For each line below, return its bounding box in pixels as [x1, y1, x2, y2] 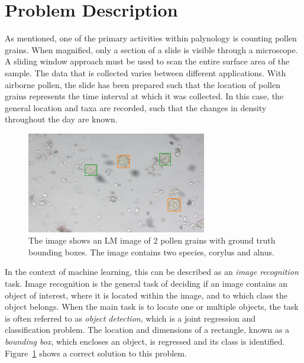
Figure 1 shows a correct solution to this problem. [5, 346, 187, 359]
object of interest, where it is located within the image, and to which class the [5, 289, 287, 301]
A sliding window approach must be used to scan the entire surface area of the [5, 55, 290, 67]
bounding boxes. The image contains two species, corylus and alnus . [28, 245, 274, 258]
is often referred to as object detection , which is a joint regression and [5, 312, 256, 324]
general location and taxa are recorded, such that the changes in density [5, 101, 267, 114]
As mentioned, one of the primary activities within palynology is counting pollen [5, 32, 297, 44]
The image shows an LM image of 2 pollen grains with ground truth [28, 234, 276, 247]
